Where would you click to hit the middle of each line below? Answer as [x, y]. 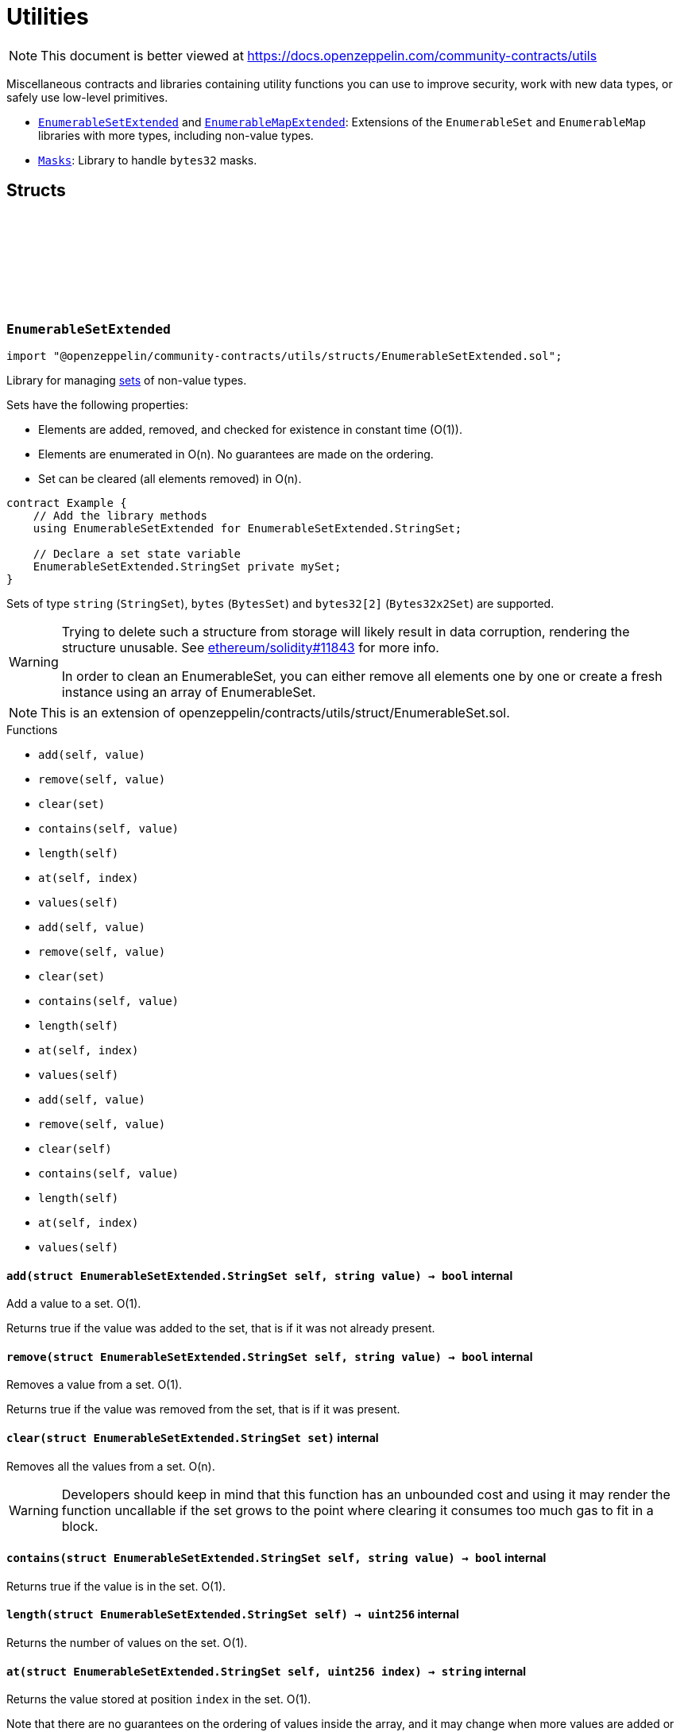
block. [80, 1526]
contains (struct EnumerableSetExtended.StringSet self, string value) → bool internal [276, 1558]
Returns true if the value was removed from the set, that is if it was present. [203, 1409]
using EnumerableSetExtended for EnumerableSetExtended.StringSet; [247, 528]
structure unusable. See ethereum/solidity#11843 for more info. [250, 647]
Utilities [48, 17]
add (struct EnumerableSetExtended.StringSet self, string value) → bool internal [260, 1275]
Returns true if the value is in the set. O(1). [116, 1586]
